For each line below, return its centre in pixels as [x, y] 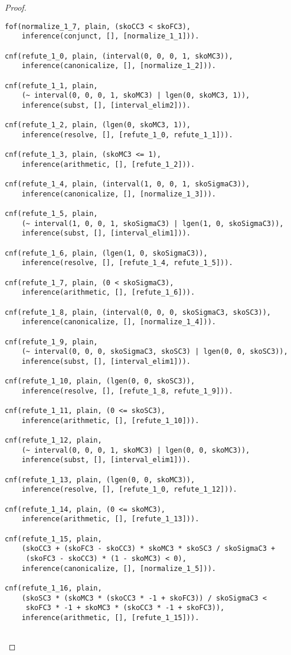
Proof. [16, 7]
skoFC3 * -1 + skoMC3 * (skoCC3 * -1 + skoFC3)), [125, 608]
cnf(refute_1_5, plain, [51, 214]
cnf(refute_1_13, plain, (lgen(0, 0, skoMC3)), [100, 480]
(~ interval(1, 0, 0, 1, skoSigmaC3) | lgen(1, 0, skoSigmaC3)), [153, 223]
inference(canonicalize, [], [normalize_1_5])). [119, 568]
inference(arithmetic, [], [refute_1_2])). [108, 164]
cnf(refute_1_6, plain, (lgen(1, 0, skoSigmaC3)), [106, 253]
